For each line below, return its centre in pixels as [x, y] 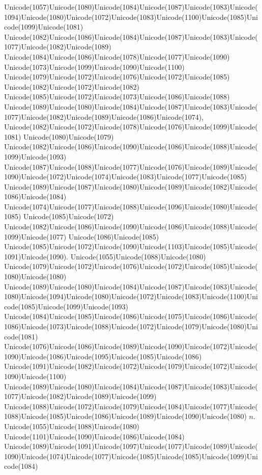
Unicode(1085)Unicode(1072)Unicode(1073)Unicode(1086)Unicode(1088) [117, 97]
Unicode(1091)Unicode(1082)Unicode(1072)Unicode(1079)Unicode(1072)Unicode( [131, 366]
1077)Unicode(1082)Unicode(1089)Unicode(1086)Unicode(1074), [104, 116]
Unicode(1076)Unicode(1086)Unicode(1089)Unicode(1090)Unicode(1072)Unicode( [131, 346]
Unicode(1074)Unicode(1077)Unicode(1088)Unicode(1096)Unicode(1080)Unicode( [131, 206]
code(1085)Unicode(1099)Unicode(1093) [66, 306]
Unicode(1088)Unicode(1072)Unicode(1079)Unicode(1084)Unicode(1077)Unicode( [131, 406]
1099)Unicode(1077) [35, 236]
